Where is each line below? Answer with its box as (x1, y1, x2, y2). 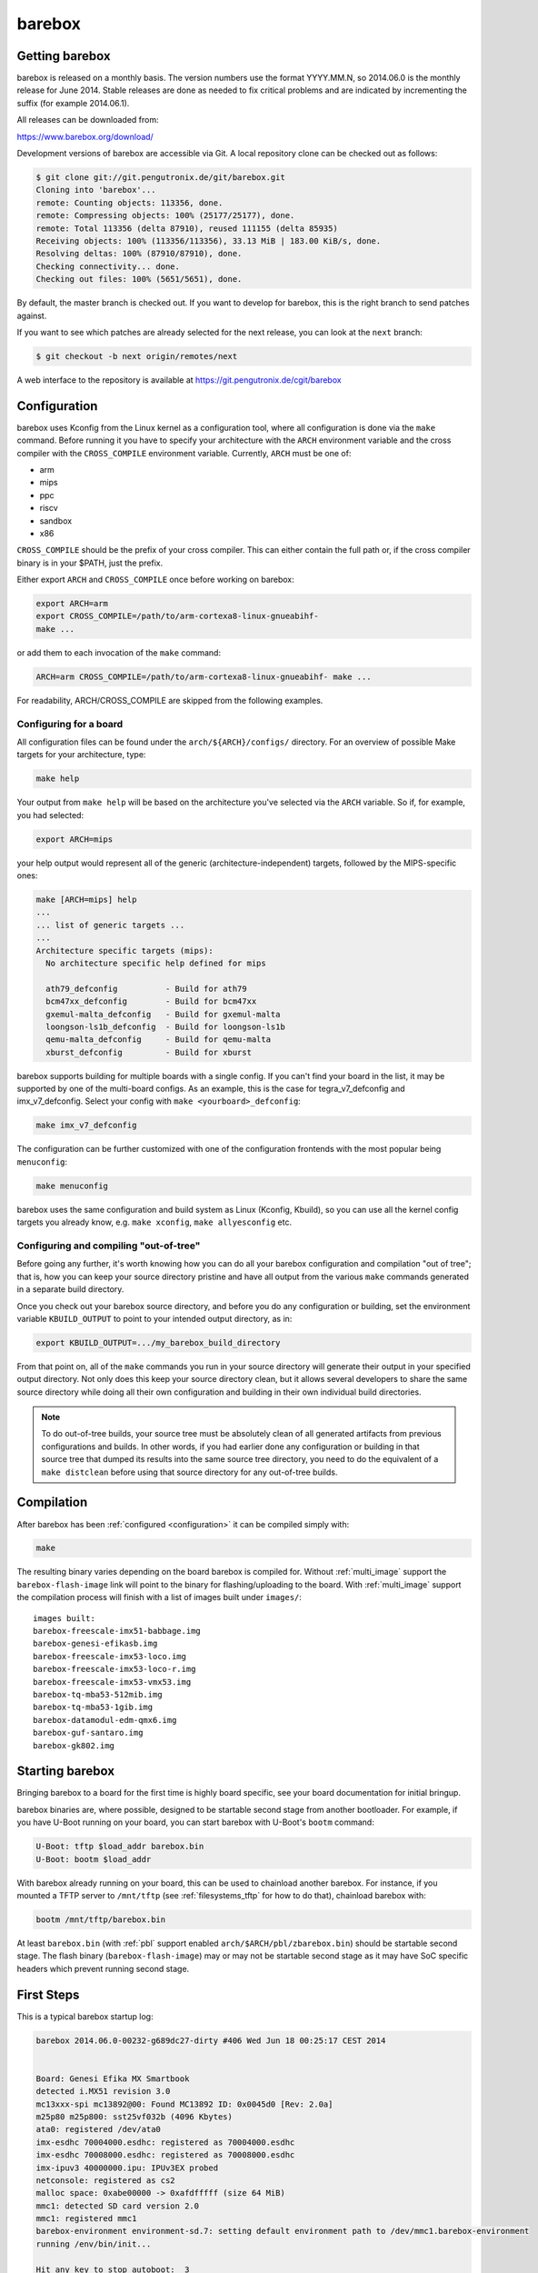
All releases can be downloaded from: (16, 115, 159, 125)
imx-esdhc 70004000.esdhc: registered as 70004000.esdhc (35, 2137, 295, 2148)
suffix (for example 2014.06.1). (16, 97, 130, 108)
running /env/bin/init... (35, 2238, 152, 2249)
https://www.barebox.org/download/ (16, 131, 154, 142)
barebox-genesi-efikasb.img (33, 1638, 158, 1649)
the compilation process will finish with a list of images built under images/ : (16, 1592, 302, 1603)
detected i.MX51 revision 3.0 (35, 2087, 171, 2097)
